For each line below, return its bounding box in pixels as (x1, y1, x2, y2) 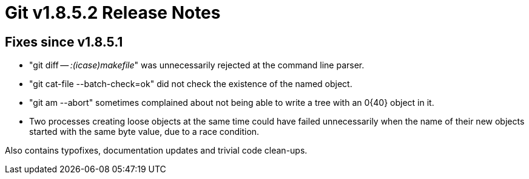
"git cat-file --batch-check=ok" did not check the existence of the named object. (29, 79, 352, 89)
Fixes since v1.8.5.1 (5, 34, 123, 50)
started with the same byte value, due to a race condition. (29, 126, 260, 137)
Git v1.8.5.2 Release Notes (5, 2, 221, 23)
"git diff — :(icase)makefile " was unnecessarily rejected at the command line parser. (29, 60, 365, 71)
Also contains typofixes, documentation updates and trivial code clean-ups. (5, 145, 308, 156)
